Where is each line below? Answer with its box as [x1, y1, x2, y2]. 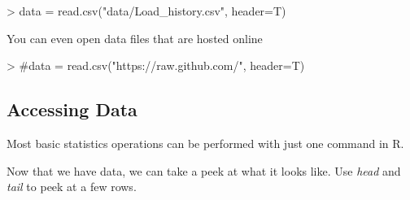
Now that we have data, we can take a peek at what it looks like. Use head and [7, 162, 401, 179]
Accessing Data [7, 97, 137, 122]
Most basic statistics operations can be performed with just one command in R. [7, 134, 404, 151]
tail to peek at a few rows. [7, 178, 137, 195]
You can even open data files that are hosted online [7, 29, 263, 46]
